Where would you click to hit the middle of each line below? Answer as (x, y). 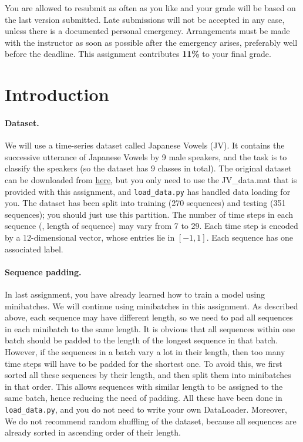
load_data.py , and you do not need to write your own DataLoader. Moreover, (146, 409)
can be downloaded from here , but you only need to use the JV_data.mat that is (151, 179)
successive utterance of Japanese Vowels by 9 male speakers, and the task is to (146, 156)
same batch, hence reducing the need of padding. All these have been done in (144, 398)
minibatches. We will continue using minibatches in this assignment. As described (151, 306)
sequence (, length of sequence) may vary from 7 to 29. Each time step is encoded (151, 226)
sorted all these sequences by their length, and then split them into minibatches (148, 375)
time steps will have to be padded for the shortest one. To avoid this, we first (144, 363)
